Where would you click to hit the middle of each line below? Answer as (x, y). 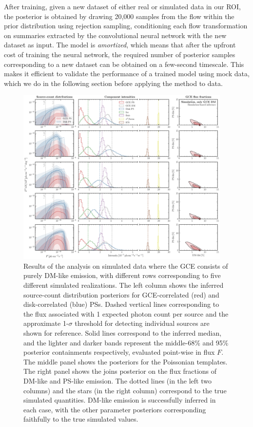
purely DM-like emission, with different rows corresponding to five (122, 275)
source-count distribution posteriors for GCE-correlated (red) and (121, 294)
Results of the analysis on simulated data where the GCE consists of (126, 266)
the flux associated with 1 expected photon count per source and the (126, 313)
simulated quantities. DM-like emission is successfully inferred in (120, 400)
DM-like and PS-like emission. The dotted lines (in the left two (117, 380)
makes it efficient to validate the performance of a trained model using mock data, (127, 74)
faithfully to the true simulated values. (81, 419)
